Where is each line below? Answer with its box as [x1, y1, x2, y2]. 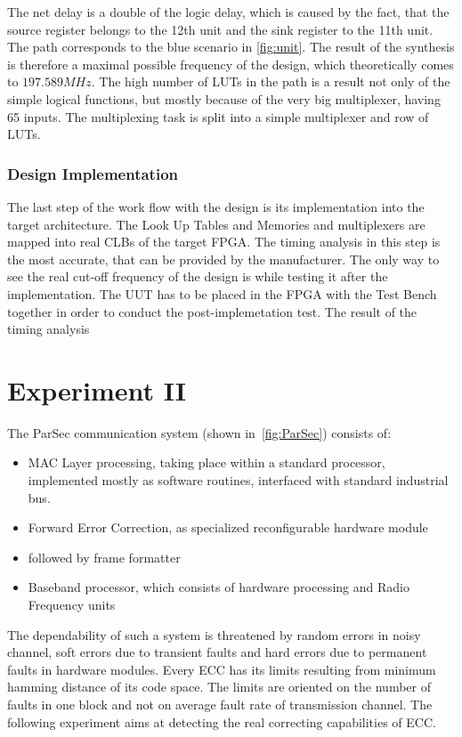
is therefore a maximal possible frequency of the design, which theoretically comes [7, 54, 454, 73]
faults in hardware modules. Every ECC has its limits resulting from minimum [7, 660, 436, 678]
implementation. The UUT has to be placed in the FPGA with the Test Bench [7, 284, 437, 303]
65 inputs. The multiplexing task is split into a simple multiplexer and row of [7, 107, 429, 126]
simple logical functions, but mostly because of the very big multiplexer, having [7, 89, 441, 108]
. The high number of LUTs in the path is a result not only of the [91, 72, 450, 91]
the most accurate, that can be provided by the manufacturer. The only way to [7, 249, 440, 268]
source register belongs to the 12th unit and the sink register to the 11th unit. [7, 20, 434, 38]
